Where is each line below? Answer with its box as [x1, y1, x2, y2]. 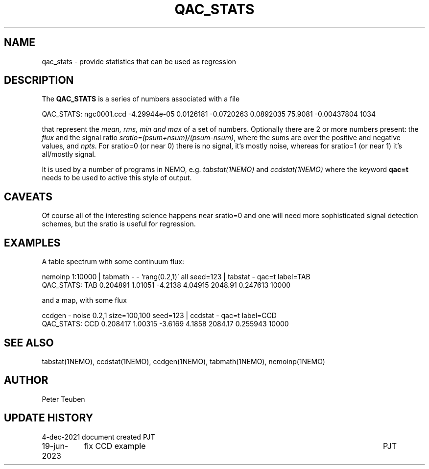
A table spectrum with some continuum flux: [42, 257, 184, 266]
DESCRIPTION [4, 74, 74, 87]
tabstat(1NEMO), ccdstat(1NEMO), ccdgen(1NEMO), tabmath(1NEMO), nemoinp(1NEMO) [42, 357, 325, 366]
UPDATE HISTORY [4, 412, 94, 424]
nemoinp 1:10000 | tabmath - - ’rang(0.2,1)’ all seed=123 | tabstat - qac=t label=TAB [42, 272, 310, 281]
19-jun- [42, 441, 69, 451]
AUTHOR [4, 374, 48, 387]
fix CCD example [84, 441, 146, 451]
